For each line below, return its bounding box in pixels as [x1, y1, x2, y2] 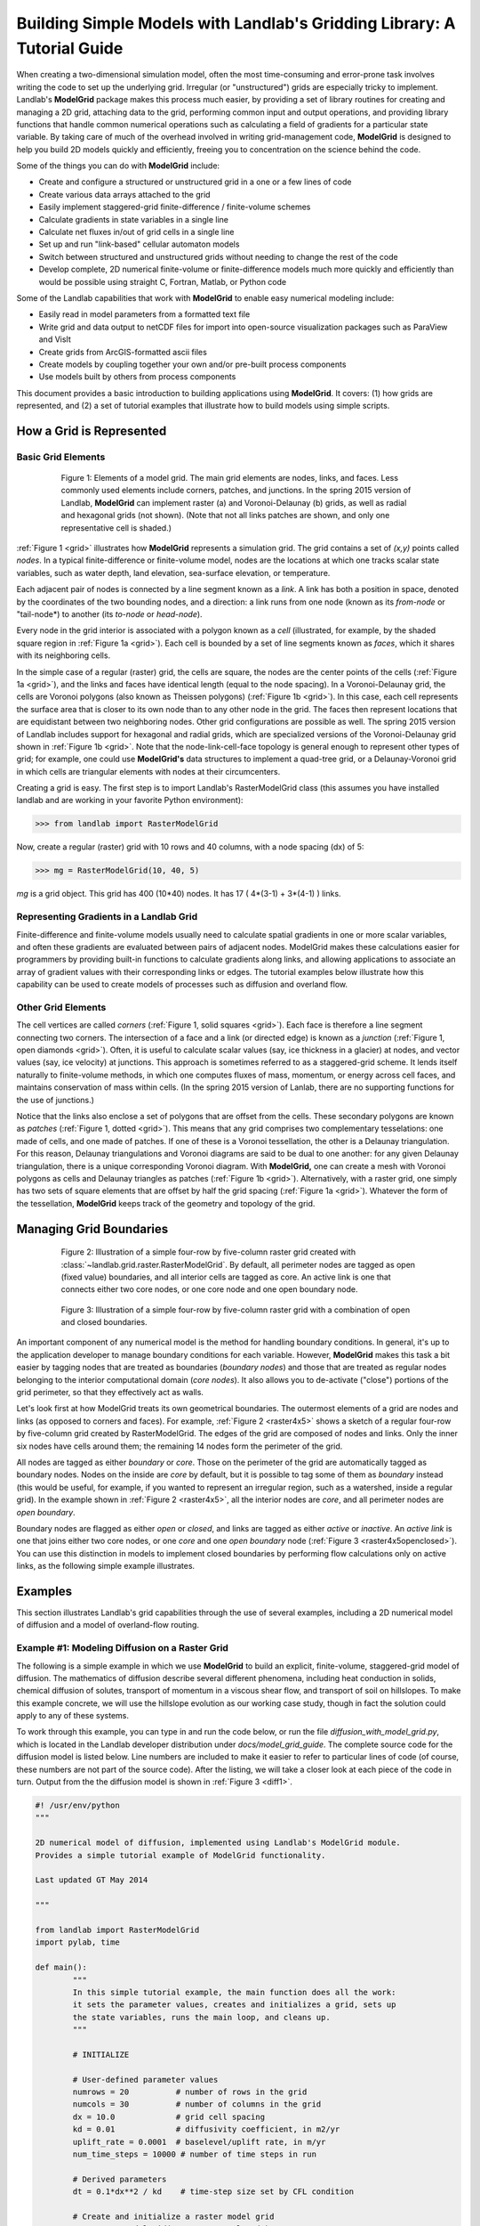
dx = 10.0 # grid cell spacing [72, 2111, 266, 2122]
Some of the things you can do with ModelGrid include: [16, 160, 220, 171]
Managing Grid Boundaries [16, 1221, 169, 1237]
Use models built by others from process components [38, 371, 236, 382]
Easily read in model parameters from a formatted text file [38, 309, 251, 320]
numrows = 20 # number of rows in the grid [72, 2087, 308, 2097]
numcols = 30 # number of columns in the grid [72, 2100, 322, 2109]
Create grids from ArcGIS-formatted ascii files [38, 346, 208, 357]
